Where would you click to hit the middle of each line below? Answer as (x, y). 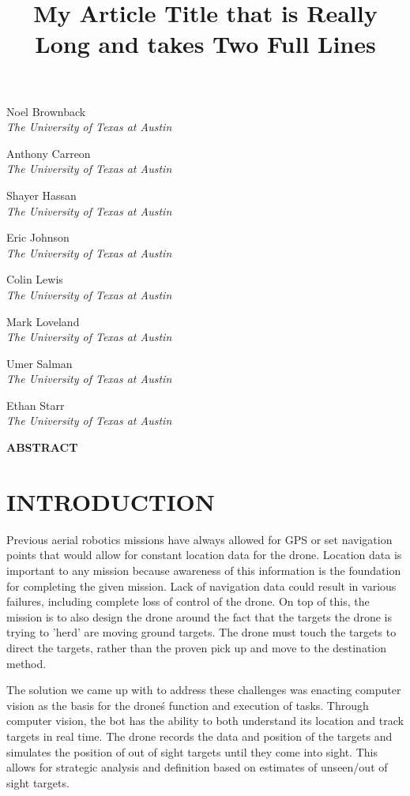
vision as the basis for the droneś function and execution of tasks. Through (188, 705)
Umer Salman (39, 363)
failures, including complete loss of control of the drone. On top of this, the (188, 601)
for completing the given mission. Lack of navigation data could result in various (201, 586)
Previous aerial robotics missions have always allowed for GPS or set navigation (199, 539)
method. (26, 663)
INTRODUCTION (111, 501)
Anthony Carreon (49, 153)
